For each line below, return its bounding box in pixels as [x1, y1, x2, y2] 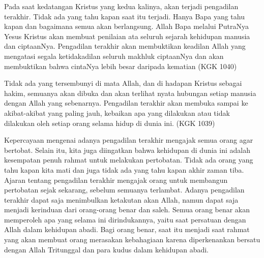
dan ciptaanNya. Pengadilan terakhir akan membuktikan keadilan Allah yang [4, 41, 246, 51]
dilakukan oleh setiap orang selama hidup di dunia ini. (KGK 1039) [4, 117, 215, 128]
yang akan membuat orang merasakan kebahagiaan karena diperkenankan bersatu [4, 234, 260, 245]
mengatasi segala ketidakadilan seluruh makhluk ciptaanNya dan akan [4, 50, 224, 61]
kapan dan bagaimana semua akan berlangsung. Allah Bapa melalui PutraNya [4, 21, 249, 31]
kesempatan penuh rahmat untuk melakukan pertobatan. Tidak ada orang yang [4, 154, 253, 165]
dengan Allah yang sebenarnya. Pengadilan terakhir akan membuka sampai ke [4, 98, 248, 108]
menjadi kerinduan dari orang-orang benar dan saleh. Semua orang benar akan [4, 204, 250, 215]
